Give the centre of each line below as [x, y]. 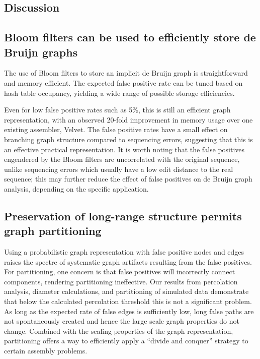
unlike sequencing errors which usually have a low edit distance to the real [119, 169]
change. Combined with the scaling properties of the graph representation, [119, 331]
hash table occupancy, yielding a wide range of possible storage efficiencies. [119, 93]
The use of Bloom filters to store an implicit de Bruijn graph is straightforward [126, 73]
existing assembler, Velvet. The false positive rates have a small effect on [116, 129]
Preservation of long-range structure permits [123, 216]
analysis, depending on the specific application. [76, 188]
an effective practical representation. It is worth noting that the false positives [124, 149]
